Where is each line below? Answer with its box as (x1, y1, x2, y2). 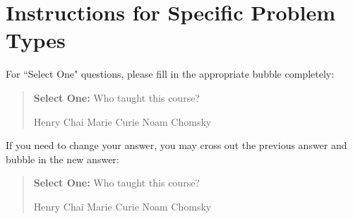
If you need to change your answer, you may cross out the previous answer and (6, 138, 347, 153)
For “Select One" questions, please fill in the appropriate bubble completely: (6, 66, 335, 81)
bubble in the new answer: (6, 151, 119, 166)
